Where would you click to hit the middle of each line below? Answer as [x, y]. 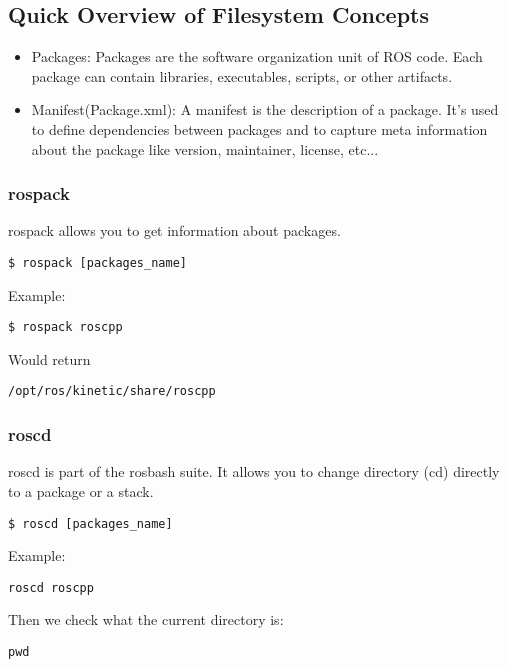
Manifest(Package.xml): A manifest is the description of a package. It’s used [265, 109]
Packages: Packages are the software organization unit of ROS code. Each [257, 56]
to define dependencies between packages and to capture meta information [259, 128]
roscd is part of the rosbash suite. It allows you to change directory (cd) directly [254, 471]
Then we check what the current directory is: [146, 619]
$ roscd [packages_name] [90, 523]
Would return [49, 358]
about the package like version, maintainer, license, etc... [205, 148]
